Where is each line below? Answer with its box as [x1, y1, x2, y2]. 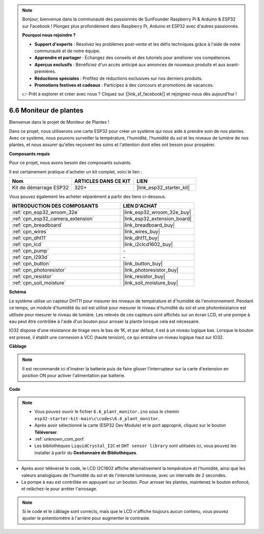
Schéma [9, 289, 26, 295]
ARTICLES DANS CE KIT [74, 177, 131, 184]
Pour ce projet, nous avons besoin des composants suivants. [9, 160, 132, 166]
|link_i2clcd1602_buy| [123, 241, 173, 248]
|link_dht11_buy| [123, 235, 159, 241]
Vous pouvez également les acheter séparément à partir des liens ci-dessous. [9, 193, 166, 199]
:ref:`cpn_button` [12, 260, 51, 267]
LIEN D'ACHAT [123, 203, 157, 210]
